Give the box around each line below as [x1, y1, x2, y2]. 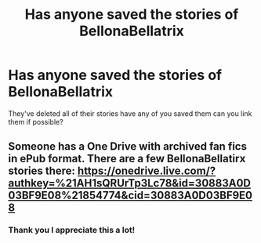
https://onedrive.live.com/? [77, 165, 216, 178]
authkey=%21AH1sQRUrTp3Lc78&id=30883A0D [8, 176, 251, 190]
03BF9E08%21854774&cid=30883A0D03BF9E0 [8, 189, 253, 202]
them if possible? [8, 117, 64, 126]
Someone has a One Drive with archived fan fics [8, 140, 247, 154]
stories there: [8, 165, 76, 178]
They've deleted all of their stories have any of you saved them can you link [8, 108, 252, 118]
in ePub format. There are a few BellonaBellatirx [8, 152, 246, 165]
